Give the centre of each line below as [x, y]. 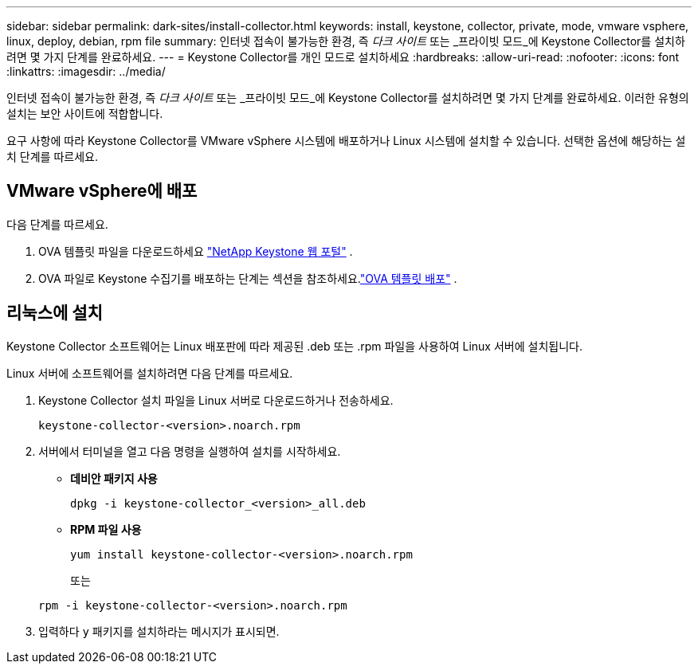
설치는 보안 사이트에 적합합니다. [85, 114]
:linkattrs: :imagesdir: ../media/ [86, 71]
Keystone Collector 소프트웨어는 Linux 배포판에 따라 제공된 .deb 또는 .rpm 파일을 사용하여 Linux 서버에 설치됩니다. [294, 346]
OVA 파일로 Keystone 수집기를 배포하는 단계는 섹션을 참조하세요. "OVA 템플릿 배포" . [248, 278]
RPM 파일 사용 [106, 529]
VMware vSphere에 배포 [102, 191]
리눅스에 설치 [55, 313]
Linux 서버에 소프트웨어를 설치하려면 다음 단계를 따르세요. [150, 373]
